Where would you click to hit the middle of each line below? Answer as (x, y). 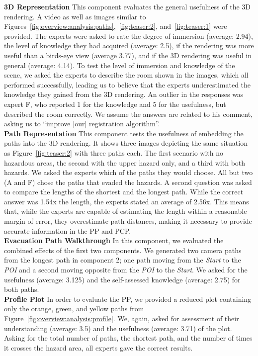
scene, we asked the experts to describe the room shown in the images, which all (126, 75)
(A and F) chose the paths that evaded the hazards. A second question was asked (128, 182)
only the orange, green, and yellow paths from (74, 309)
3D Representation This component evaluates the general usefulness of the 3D (128, 6)
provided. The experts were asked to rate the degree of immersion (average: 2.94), (129, 36)
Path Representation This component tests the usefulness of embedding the (124, 133)
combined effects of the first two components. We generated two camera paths (123, 250)
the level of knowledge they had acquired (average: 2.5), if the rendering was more (129, 45)
